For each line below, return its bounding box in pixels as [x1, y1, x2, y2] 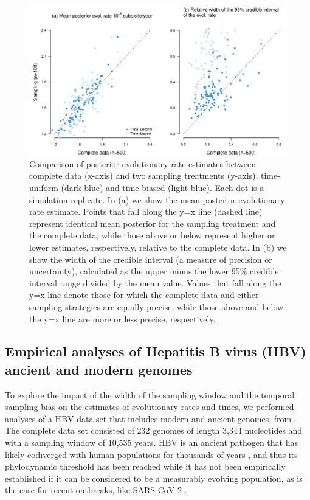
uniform [29, 181, 58, 193]
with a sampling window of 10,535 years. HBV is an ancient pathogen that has [5, 436, 298, 449]
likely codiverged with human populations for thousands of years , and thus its [5, 448, 298, 460]
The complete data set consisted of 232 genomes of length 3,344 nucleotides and [5, 424, 303, 437]
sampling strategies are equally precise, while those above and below [29, 300, 284, 313]
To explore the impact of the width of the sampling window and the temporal [5, 388, 295, 401]
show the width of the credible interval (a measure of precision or [29, 252, 272, 265]
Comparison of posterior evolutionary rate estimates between [29, 157, 257, 170]
